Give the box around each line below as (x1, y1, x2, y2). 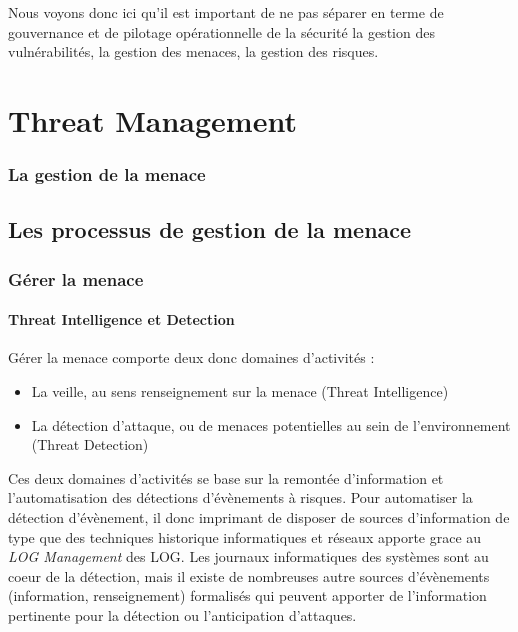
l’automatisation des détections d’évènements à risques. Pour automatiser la (8, 487, 473, 508)
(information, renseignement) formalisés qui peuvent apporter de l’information (8, 585, 487, 606)
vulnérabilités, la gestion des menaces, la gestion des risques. (8, 41, 379, 62)
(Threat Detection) (31, 434, 149, 455)
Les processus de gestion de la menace (8, 214, 412, 245)
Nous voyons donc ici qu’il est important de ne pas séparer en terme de (8, 2, 444, 22)
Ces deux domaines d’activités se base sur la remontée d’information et (8, 467, 444, 488)
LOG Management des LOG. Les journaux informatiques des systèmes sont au (8, 546, 489, 567)
